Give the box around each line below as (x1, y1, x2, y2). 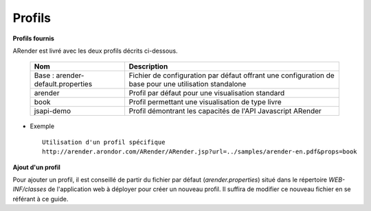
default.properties (34, 79, 93, 89)
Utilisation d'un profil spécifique (42, 138, 166, 146)
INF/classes (12, 185, 47, 193)
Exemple (30, 122, 55, 130)
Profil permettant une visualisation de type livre (128, 97, 282, 107)
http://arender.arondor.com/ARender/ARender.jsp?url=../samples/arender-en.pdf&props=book (42, 148, 357, 156)
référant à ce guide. (12, 195, 69, 203)
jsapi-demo (34, 106, 71, 116)
